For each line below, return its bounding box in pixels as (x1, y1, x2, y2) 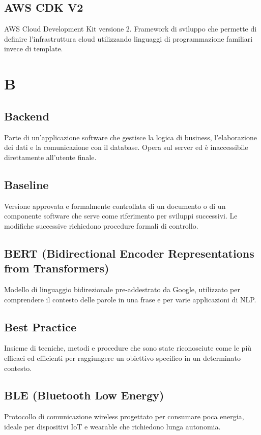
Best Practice (4, 319, 77, 334)
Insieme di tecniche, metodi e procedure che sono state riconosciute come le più (4, 343, 252, 353)
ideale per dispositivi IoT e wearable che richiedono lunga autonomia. (4, 421, 221, 431)
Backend (4, 108, 49, 123)
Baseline (4, 176, 49, 192)
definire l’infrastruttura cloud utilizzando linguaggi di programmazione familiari (4, 33, 253, 44)
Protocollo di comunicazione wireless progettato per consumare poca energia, (4, 411, 244, 422)
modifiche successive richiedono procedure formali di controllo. (4, 220, 198, 231)
